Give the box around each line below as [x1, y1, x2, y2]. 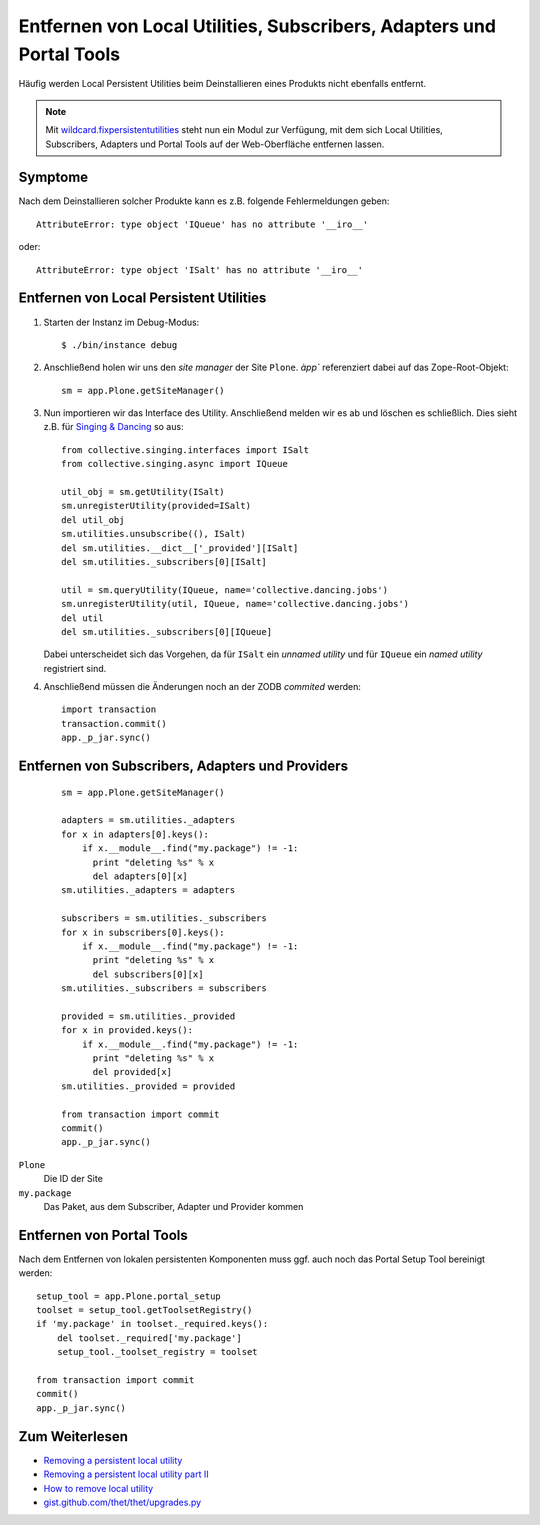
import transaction [61, 704, 157, 715]
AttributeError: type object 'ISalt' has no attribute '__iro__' [36, 264, 364, 275]
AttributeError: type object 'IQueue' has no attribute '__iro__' [36, 218, 369, 230]
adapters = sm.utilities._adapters [61, 815, 236, 826]
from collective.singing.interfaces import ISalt [61, 444, 310, 455]
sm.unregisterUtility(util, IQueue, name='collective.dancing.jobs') [61, 598, 410, 610]
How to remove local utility [43, 1482, 154, 1494]
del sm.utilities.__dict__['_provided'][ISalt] [61, 542, 299, 554]
